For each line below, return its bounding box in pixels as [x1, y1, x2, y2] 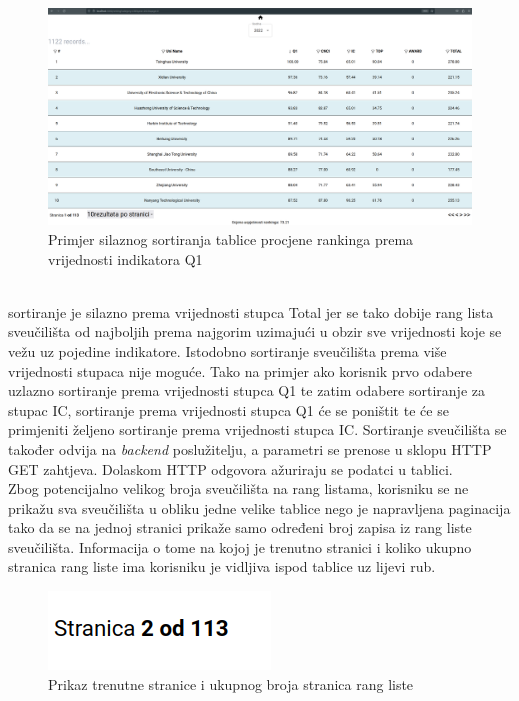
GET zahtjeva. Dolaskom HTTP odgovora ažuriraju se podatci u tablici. [8, 458, 453, 479]
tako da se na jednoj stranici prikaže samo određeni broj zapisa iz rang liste [8, 517, 472, 538]
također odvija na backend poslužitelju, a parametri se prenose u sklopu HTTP [8, 438, 492, 459]
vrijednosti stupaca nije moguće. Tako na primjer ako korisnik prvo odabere [8, 360, 473, 381]
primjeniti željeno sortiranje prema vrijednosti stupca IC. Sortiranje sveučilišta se [8, 419, 507, 440]
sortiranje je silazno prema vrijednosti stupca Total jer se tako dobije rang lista [8, 301, 494, 322]
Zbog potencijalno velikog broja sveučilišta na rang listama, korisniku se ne [8, 478, 469, 499]
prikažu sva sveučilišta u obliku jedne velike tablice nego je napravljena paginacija [8, 497, 511, 518]
